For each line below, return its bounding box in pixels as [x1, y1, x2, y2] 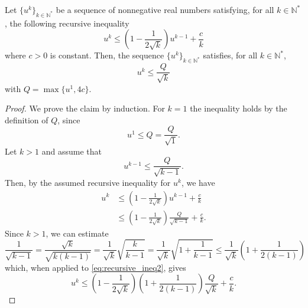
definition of [5, 113, 48, 126]
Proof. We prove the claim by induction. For [5, 102, 165, 114]
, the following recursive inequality [5, 17, 129, 29]
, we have [181, 176, 215, 188]
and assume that [41, 145, 102, 157]
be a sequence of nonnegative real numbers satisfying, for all [56, 4, 274, 15]
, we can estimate [46, 227, 109, 239]
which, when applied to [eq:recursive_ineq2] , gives [5, 261, 186, 273]
